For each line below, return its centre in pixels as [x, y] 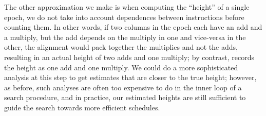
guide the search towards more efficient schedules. [82, 107]
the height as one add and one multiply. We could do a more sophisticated [121, 67]
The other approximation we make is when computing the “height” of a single [127, 7]
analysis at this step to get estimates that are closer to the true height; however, [130, 77]
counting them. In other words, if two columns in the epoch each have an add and [133, 27]
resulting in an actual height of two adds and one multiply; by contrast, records [129, 57]
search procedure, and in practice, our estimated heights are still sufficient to [125, 97]
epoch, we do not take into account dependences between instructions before [124, 17]
